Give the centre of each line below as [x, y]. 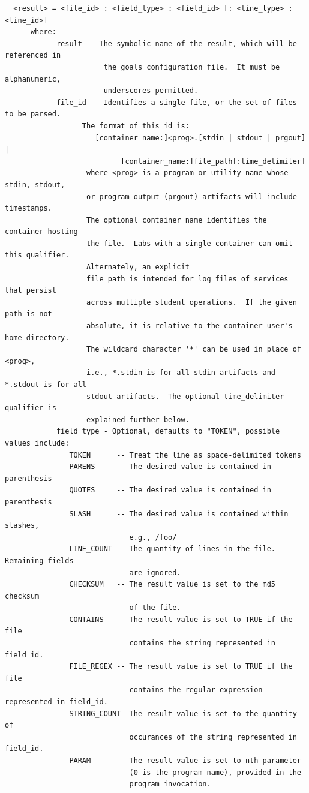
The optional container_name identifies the [177, 220]
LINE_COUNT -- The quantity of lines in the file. [172, 549]
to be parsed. [33, 114]
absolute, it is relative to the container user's [190, 326]
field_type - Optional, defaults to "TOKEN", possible [168, 432]
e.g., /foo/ [153, 537]
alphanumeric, [33, 79]
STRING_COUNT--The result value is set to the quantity [183, 714]
